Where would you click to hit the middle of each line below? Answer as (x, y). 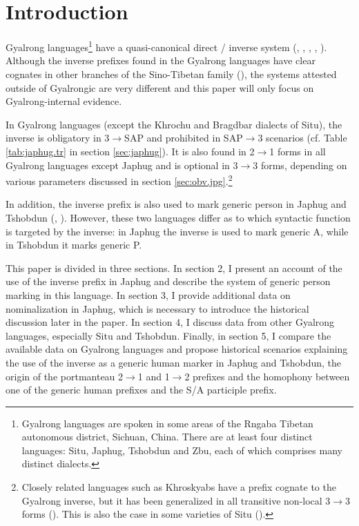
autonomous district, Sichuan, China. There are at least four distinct (167, 437)
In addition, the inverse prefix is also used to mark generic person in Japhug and (176, 204)
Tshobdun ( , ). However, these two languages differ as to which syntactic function (178, 217)
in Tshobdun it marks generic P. (74, 245)
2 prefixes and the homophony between (267, 376)
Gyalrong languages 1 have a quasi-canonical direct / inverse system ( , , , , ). (166, 46)
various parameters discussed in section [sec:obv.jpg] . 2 (119, 180)
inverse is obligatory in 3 (58, 138)
